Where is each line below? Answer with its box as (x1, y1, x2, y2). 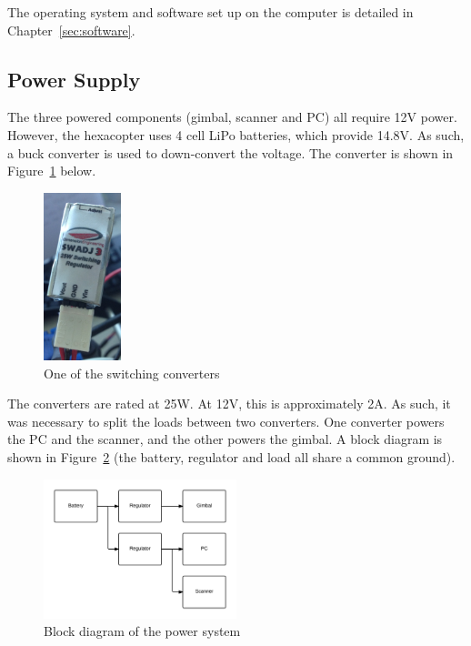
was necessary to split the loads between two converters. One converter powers (7, 411, 445, 430)
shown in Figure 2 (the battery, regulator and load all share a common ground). (7, 448, 456, 467)
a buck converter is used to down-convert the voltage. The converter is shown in (7, 143, 454, 162)
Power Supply (7, 65, 141, 93)
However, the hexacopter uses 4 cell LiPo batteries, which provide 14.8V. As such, (7, 125, 465, 144)
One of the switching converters (44, 363, 220, 382)
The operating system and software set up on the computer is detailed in (7, 3, 414, 21)
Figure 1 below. (7, 161, 96, 180)
